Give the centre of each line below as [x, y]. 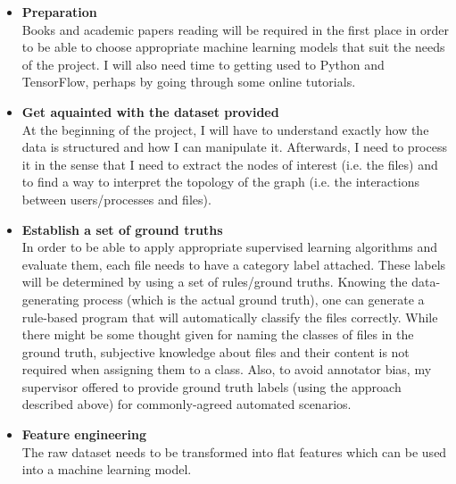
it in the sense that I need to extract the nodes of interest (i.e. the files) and [230, 164]
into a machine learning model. [107, 469]
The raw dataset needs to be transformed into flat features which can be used [234, 451]
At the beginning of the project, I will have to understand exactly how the [225, 129]
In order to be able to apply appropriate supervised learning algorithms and [230, 247]
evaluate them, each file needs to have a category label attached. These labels [234, 264]
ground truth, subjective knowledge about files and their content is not [216, 351]
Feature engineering [84, 434]
